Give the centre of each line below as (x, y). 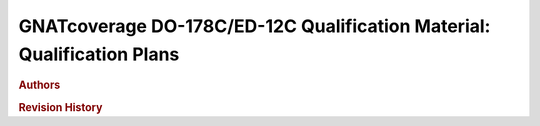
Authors (39, 85)
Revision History (60, 107)
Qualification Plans (99, 54)
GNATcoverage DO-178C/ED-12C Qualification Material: (254, 26)
